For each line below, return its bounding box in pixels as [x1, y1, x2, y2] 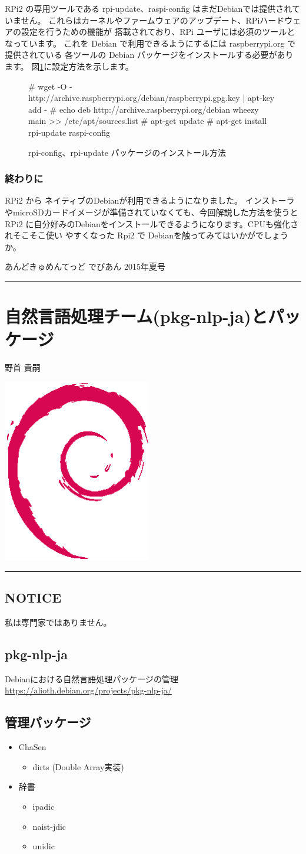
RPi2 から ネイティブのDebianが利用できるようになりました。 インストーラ [5, 194, 295, 207]
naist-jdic [32, 820, 66, 832]
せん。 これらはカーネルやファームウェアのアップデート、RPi [21, 14, 260, 26]
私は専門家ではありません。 [5, 616, 112, 628]
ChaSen [18, 741, 46, 753]
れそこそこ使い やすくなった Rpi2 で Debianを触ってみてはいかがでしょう [5, 229, 289, 241]
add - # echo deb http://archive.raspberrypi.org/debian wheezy [28, 103, 259, 115]
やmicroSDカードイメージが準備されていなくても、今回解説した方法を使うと [5, 205, 298, 218]
